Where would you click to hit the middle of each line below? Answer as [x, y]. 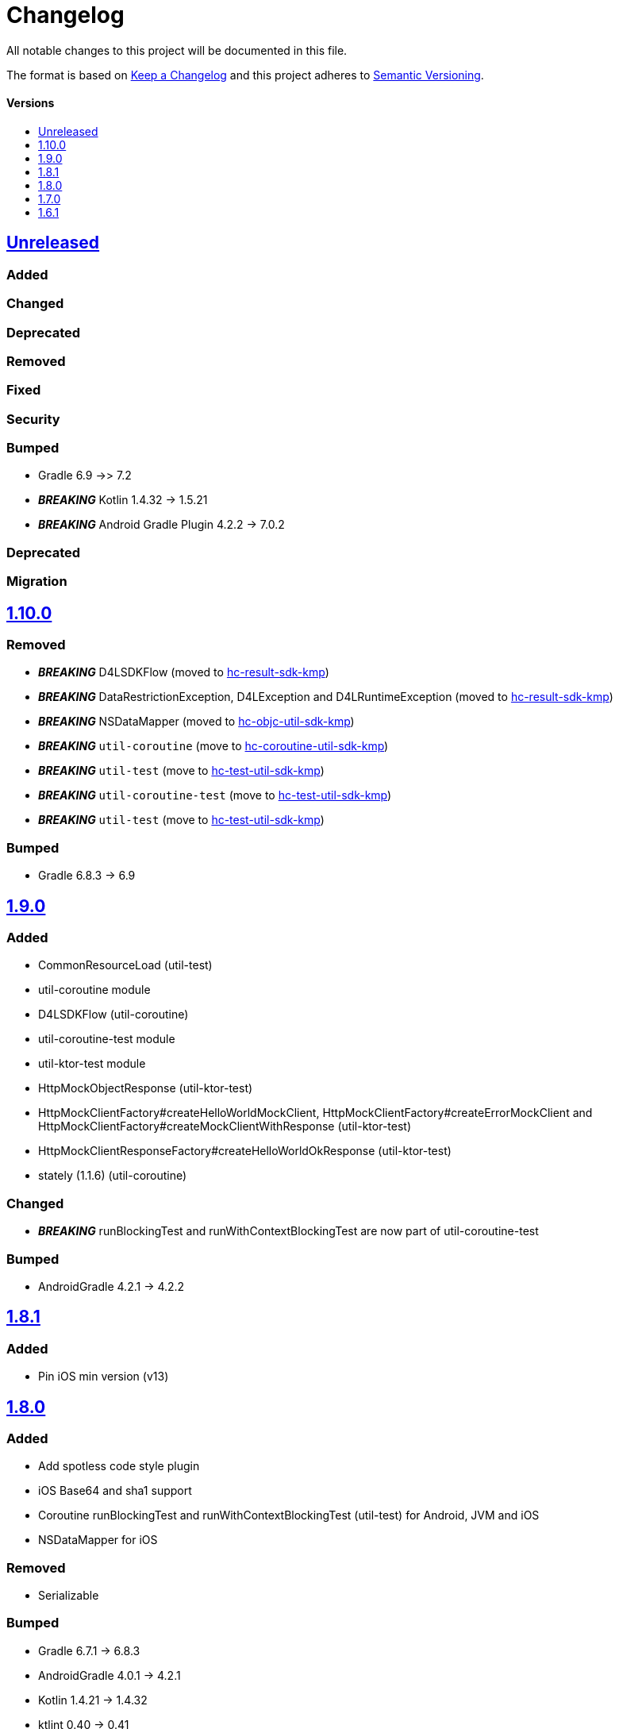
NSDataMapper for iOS [98, 1540]
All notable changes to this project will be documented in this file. [177, 50]
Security [33, 419]
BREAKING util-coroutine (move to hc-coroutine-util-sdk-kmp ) [213, 746]
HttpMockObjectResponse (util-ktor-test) [146, 1088]
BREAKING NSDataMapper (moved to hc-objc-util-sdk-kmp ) [196, 722]
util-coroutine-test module [107, 1039]
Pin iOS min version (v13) [104, 1377]
